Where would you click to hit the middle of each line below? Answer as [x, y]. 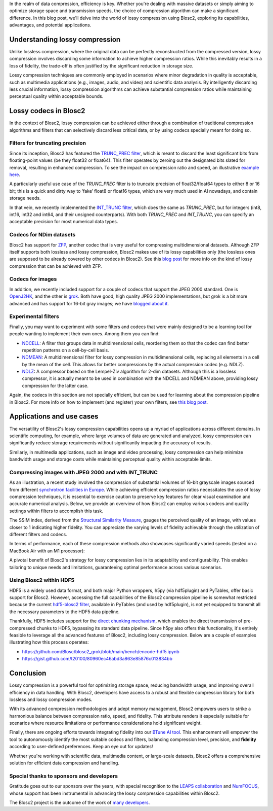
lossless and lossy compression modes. [51, 699]
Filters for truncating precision [48, 143]
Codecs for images [33, 279]
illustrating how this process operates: [49, 642]
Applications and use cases [54, 417]
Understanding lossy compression [65, 39]
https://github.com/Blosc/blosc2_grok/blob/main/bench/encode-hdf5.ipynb [101, 651]
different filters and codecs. [38, 534]
